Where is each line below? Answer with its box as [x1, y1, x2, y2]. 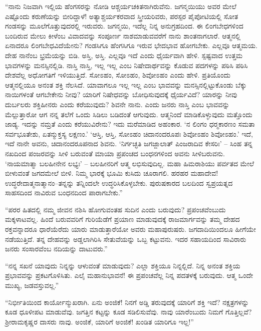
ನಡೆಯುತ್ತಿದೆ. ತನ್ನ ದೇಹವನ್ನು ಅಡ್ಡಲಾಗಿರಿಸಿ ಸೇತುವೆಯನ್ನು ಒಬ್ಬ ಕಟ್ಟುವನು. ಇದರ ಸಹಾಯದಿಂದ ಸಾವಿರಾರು [5, 233, 246, 244]
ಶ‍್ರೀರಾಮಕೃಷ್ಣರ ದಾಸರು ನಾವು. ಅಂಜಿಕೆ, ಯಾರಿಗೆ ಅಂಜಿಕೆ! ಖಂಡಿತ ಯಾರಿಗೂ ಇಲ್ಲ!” [5, 316, 194, 326]
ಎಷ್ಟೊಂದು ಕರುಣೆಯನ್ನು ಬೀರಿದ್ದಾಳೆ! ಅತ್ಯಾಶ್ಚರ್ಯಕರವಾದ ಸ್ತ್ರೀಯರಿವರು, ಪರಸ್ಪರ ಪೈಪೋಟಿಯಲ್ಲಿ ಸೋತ [5, 11, 238, 21]
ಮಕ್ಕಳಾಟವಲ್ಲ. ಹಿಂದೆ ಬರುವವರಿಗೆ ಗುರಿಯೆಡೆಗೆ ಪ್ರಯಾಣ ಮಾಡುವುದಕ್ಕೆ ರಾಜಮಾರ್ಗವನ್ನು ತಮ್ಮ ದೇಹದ [5, 214, 240, 224]
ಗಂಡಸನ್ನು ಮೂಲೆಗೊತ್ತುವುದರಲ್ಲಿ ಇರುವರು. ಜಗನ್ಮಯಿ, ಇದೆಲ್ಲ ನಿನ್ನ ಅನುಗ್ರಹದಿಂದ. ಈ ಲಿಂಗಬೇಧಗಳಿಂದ [5, 21, 243, 31]
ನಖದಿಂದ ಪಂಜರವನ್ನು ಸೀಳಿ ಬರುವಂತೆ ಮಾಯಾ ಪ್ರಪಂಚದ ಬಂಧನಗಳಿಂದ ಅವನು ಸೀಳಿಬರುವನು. [5, 148, 225, 158]
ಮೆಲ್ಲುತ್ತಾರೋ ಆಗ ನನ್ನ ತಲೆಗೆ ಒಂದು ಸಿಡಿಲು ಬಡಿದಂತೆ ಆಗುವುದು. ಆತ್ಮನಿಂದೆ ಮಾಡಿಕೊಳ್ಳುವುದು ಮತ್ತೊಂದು [5, 109, 252, 119]
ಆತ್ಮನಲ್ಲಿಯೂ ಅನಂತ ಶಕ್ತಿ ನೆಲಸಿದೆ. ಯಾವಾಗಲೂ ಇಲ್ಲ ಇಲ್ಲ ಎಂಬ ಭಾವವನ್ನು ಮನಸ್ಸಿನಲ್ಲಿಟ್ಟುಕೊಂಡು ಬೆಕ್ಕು [5, 79, 247, 90]
